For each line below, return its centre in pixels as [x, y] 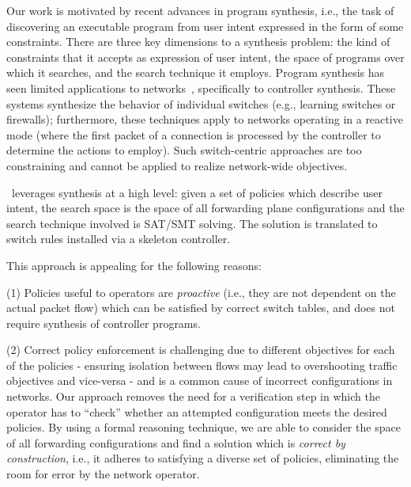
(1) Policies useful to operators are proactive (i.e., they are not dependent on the [201, 292]
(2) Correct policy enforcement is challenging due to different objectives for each [201, 350]
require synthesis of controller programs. [104, 323]
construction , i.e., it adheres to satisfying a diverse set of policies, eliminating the [203, 458]
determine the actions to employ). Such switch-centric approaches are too [184, 150]
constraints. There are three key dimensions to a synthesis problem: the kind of [198, 42]
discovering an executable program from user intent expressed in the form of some [205, 26]
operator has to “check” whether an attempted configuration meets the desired [197, 411]
